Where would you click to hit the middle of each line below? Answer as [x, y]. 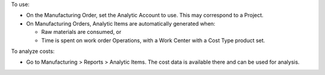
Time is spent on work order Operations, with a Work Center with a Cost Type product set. [153, 40]
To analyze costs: [33, 51]
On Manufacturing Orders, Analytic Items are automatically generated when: [121, 23]
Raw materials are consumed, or [81, 32]
